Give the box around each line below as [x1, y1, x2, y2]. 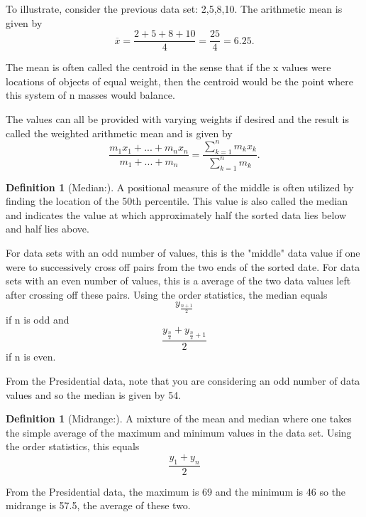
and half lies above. [6, 221, 89, 236]
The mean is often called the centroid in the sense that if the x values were [6, 60, 331, 75]
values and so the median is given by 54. [6, 387, 182, 402]
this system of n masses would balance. [6, 87, 175, 102]
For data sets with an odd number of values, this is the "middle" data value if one [6, 245, 360, 260]
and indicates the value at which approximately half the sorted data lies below [6, 207, 347, 222]
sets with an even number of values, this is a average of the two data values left [6, 273, 351, 288]
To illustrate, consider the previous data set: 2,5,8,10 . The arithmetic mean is [6, 1, 343, 16]
